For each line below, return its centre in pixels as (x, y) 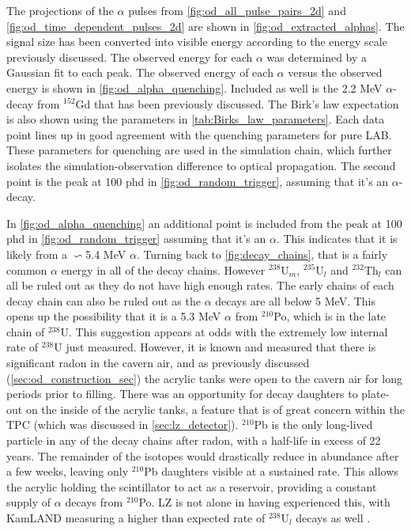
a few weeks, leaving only (68, 471)
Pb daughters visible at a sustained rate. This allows (271, 471)
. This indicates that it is (337, 239)
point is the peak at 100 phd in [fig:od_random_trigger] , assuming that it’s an (198, 181)
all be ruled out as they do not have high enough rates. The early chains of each (200, 285)
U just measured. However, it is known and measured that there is (215, 347)
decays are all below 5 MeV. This (296, 300)
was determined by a (317, 57)
